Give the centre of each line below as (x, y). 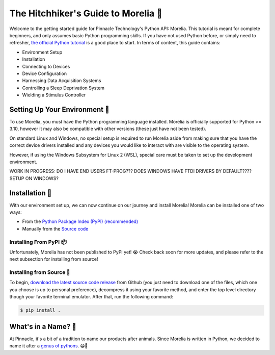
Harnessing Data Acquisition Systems (62, 81)
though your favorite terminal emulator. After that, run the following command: (91, 297)
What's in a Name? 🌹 (43, 326)
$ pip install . (40, 310)
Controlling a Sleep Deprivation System (63, 88)
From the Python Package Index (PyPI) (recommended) (80, 221)
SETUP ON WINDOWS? (34, 178)
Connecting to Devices (46, 66)
